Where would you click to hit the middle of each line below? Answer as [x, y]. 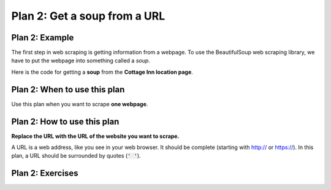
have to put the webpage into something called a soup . [81, 60]
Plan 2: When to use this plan [68, 90]
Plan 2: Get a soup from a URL [88, 16]
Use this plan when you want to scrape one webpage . [80, 104]
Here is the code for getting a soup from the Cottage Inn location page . [102, 72]
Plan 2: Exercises [45, 173]
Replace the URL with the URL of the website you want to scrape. [95, 136]
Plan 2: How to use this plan [65, 121]
